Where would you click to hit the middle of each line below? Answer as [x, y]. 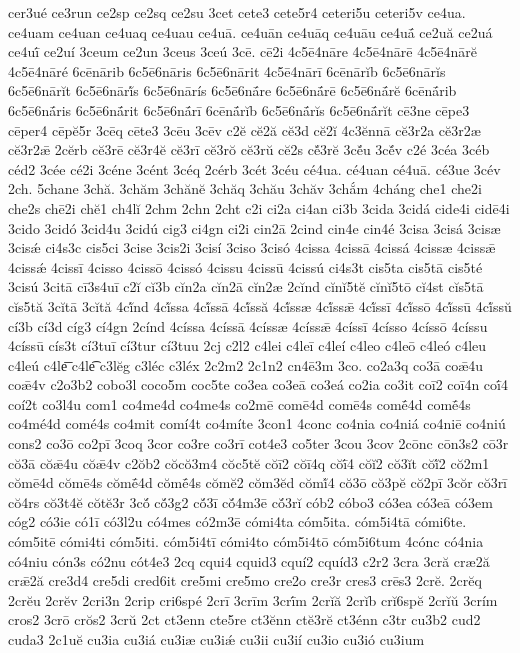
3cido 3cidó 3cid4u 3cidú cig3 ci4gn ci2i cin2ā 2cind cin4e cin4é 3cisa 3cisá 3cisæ [254, 227]
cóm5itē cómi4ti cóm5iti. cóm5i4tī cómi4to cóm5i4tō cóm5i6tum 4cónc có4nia [246, 541]
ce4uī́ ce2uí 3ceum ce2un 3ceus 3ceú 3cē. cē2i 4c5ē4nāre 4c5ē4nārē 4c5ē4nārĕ [243, 51]
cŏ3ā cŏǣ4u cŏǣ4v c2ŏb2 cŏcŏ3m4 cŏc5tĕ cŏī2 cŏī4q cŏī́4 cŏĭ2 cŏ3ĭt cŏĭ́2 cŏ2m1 [249, 462]
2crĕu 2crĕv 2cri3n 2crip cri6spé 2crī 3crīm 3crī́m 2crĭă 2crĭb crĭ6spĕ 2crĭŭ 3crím [253, 599]
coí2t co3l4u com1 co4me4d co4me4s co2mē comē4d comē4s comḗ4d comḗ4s [239, 403]
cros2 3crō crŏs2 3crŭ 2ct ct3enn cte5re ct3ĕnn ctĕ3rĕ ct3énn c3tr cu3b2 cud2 [244, 619]
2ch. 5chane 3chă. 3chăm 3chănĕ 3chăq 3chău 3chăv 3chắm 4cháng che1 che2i [245, 188]
